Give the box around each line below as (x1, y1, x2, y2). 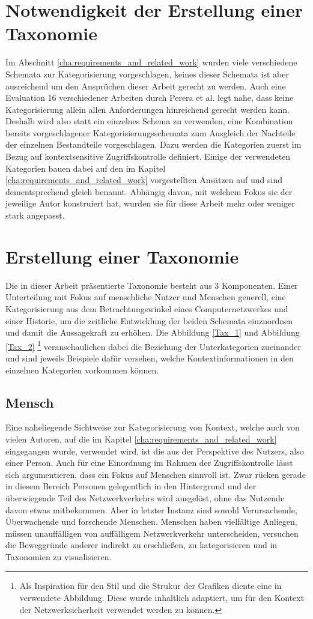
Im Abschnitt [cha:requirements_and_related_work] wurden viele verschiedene (5, 56, 297, 68)
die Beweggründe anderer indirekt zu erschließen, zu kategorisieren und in (5, 539, 278, 551)
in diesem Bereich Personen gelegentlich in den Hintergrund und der (5, 480, 257, 492)
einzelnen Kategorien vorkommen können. (5, 363, 159, 376)
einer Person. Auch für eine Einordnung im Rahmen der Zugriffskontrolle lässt (5, 456, 293, 469)
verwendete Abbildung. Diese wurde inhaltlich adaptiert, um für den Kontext (19, 591, 305, 604)
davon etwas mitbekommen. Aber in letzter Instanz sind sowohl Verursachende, (5, 503, 297, 516)
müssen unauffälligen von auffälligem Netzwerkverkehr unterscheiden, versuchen (5, 527, 299, 539)
